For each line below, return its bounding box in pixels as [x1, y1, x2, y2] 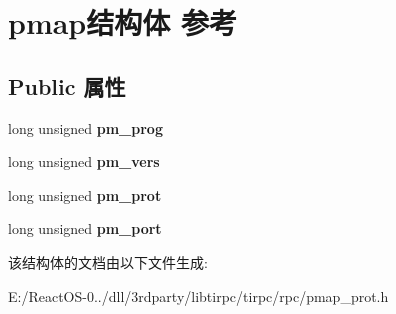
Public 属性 [8, 70, 126, 101]
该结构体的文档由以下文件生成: [8, 251, 208, 272]
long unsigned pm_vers [8, 151, 160, 172]
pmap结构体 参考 [8, 2, 237, 43]
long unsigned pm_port [8, 218, 162, 239]
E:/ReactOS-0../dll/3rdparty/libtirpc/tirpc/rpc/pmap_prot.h [8, 285, 389, 306]
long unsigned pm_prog [8, 117, 163, 138]
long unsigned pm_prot [8, 184, 162, 205]
